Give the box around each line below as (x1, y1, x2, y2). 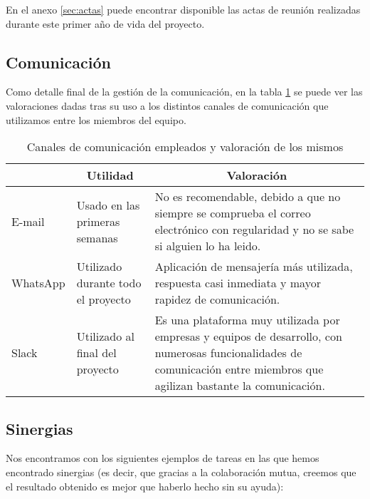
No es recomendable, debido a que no (154, 188, 341, 205)
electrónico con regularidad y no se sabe (154, 221, 354, 238)
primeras (76, 212, 120, 230)
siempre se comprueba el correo (154, 205, 311, 222)
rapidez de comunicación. (154, 291, 280, 308)
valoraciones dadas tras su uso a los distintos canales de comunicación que (6, 98, 329, 113)
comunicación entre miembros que (154, 361, 324, 378)
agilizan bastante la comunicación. (154, 377, 325, 394)
